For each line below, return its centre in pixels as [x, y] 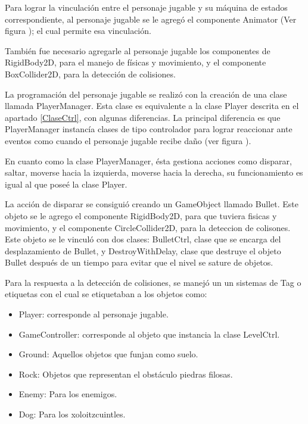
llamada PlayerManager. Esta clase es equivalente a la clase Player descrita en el [152, 106]
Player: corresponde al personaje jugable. [94, 314]
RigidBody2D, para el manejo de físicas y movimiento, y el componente [136, 62]
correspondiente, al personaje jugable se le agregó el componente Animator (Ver [151, 19]
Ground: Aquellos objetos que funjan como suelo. [108, 354]
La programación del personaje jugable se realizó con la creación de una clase [146, 94]
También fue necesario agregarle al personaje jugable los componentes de [138, 50]
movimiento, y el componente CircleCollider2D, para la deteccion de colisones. [148, 227]
